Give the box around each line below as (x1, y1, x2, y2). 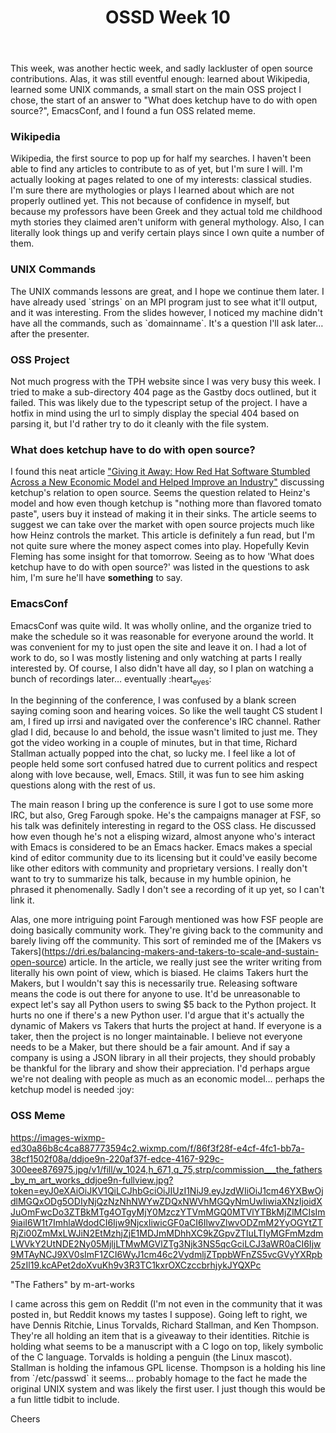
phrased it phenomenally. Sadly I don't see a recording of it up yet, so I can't (10, 884, 325, 896)
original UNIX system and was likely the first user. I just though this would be (10, 1382, 326, 1395)
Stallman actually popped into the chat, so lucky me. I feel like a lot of (10, 747, 297, 760)
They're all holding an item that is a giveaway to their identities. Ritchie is (10, 1329, 310, 1341)
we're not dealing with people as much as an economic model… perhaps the (10, 1073, 325, 1085)
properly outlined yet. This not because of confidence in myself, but (10, 195, 290, 207)
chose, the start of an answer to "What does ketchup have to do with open (10, 94, 318, 106)
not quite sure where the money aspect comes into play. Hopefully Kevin (10, 540, 310, 552)
